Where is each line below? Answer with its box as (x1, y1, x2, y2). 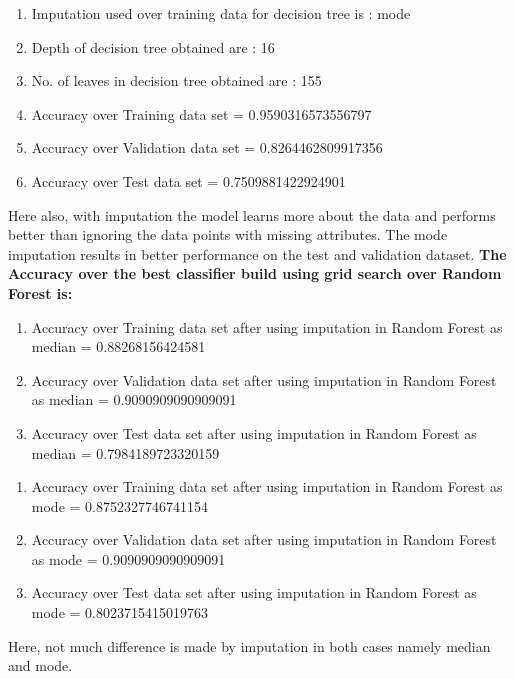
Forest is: (8, 282, 73, 303)
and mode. (8, 655, 73, 676)
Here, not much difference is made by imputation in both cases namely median (8, 635, 491, 656)
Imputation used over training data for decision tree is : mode (31, 3, 411, 23)
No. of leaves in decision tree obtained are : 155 (31, 70, 322, 91)
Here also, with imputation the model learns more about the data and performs (8, 204, 496, 225)
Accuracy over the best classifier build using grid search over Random (8, 263, 502, 284)
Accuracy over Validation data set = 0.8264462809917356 (31, 137, 383, 158)
